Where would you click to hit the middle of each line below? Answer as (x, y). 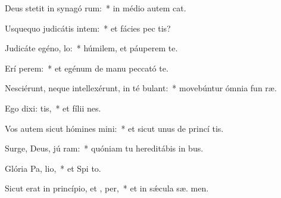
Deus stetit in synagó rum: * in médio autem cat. (96, 8)
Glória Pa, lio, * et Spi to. (53, 168)
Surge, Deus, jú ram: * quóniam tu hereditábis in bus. (104, 148)
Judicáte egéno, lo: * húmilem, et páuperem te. (91, 48)
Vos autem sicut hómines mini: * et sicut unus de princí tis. (114, 128)
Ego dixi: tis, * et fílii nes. (53, 108)
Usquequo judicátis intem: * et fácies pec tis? (88, 28)
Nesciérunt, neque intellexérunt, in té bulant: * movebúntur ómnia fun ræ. (141, 88)
